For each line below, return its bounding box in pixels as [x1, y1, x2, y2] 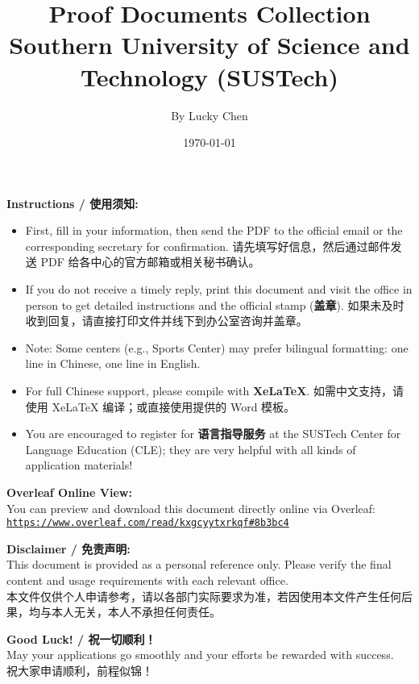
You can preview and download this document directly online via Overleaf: [6, 499, 375, 516]
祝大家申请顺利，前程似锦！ [6, 662, 153, 678]
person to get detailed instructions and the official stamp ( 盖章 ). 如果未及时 [25, 296, 404, 313]
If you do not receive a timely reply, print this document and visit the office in [25, 281, 413, 298]
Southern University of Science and [9, 28, 410, 61]
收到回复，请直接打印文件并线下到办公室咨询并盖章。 [25, 312, 308, 329]
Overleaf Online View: [6, 484, 132, 500]
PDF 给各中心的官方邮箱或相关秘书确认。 [40, 253, 260, 270]
